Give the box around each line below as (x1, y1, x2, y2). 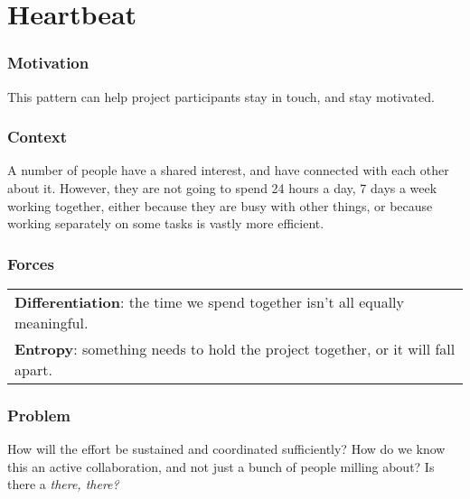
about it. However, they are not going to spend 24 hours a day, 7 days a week (7, 179, 437, 197)
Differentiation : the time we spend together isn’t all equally (14, 291, 404, 312)
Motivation (7, 51, 89, 74)
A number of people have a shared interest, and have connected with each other (7, 161, 449, 180)
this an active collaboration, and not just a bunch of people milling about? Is (7, 457, 435, 476)
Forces (7, 252, 54, 274)
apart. (14, 359, 52, 380)
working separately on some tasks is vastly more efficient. (7, 214, 324, 233)
